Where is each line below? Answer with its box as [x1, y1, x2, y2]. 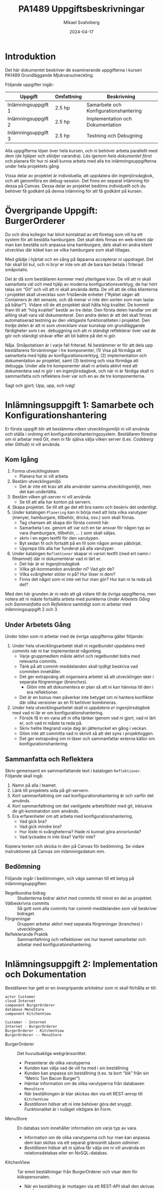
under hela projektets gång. [5, 163, 61, 169]
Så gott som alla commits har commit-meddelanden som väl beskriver [17, 905, 157, 911]
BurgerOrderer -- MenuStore [5, 1032, 62, 1037]
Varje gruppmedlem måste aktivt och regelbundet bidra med [19, 653, 140, 659]
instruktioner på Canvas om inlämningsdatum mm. [5, 848, 106, 854]
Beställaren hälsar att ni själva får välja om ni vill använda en [24, 1144, 146, 1151]
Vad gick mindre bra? [19, 824, 62, 829]
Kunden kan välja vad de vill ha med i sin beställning [24, 1065, 129, 1071]
